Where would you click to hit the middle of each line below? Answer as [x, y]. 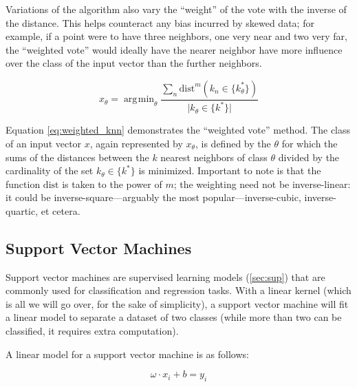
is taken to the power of [112, 184]
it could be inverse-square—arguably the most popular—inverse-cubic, [153, 197]
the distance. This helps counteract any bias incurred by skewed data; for [160, 22]
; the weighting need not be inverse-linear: [262, 184]
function [23, 184]
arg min [139, 100]
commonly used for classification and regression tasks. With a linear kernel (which [178, 290]
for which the [310, 143]
